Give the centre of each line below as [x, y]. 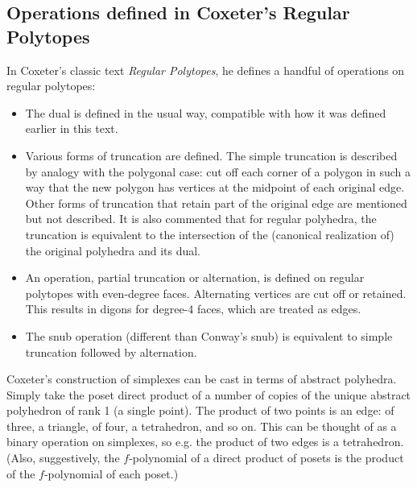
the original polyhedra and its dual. [113, 250]
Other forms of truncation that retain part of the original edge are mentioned [216, 203]
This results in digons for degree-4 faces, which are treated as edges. [193, 309]
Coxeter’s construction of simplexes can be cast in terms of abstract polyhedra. [202, 379]
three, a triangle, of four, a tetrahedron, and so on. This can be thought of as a [202, 426]
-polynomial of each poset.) [111, 473]
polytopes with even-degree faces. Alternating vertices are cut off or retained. [216, 293]
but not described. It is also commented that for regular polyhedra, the [201, 219]
